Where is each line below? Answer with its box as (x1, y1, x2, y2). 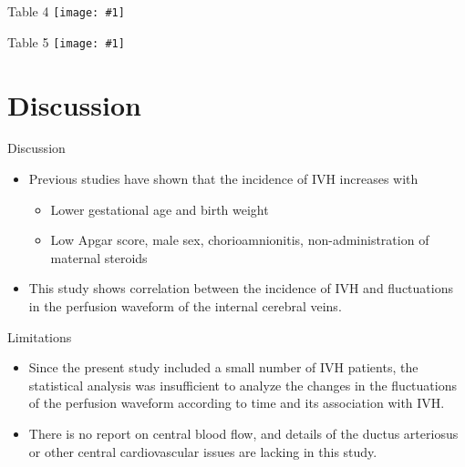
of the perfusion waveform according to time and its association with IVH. (28, 393, 445, 412)
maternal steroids (50, 248, 148, 267)
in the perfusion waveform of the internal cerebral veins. (28, 297, 342, 315)
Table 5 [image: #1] (7, 32, 125, 51)
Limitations (7, 327, 72, 346)
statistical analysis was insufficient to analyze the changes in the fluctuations (28, 375, 457, 394)
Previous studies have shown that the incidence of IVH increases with (28, 169, 418, 188)
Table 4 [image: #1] (7, 2, 125, 20)
